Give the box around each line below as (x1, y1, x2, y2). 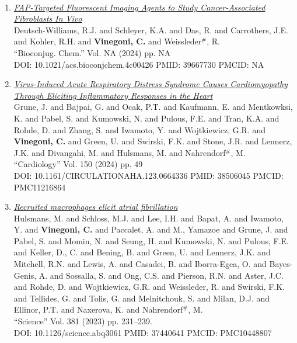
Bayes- (269, 258, 293, 270)
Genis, (13, 269, 37, 281)
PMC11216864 (13, 181, 66, 193)
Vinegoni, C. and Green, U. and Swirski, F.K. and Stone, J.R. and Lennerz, (13, 135, 292, 147)
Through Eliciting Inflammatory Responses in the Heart (13, 89, 213, 101)
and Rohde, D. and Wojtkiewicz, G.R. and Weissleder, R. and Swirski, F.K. (13, 280, 285, 293)
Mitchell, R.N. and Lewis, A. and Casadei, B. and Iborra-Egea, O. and (13, 258, 267, 270)
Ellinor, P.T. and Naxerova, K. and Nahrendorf (13, 303, 183, 316)
